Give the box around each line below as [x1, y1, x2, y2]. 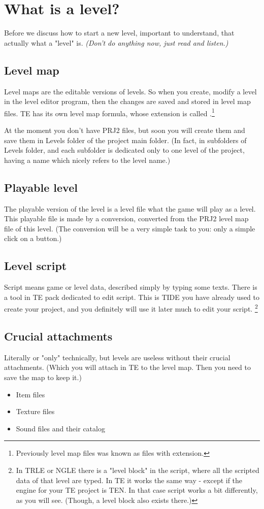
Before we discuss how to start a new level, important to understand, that [4, 27, 235, 38]
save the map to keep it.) [4, 371, 82, 382]
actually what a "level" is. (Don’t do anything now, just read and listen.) [4, 37, 228, 48]
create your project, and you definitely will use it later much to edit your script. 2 [4, 302, 258, 314]
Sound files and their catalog [16, 423, 105, 433]
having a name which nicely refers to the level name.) [4, 154, 171, 165]
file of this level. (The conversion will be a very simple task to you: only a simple [4, 223, 255, 233]
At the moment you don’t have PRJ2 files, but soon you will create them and [4, 124, 245, 135]
